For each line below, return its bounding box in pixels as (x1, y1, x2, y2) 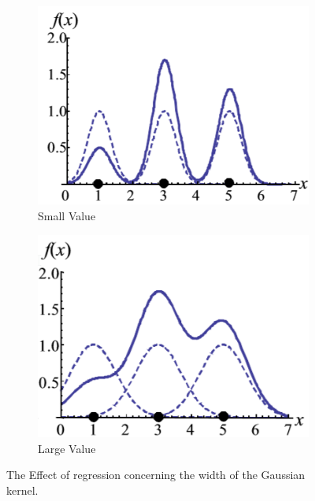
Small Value (38, 208, 96, 224)
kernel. (6, 481, 39, 498)
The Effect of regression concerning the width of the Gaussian (6, 466, 306, 483)
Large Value (38, 440, 96, 456)
